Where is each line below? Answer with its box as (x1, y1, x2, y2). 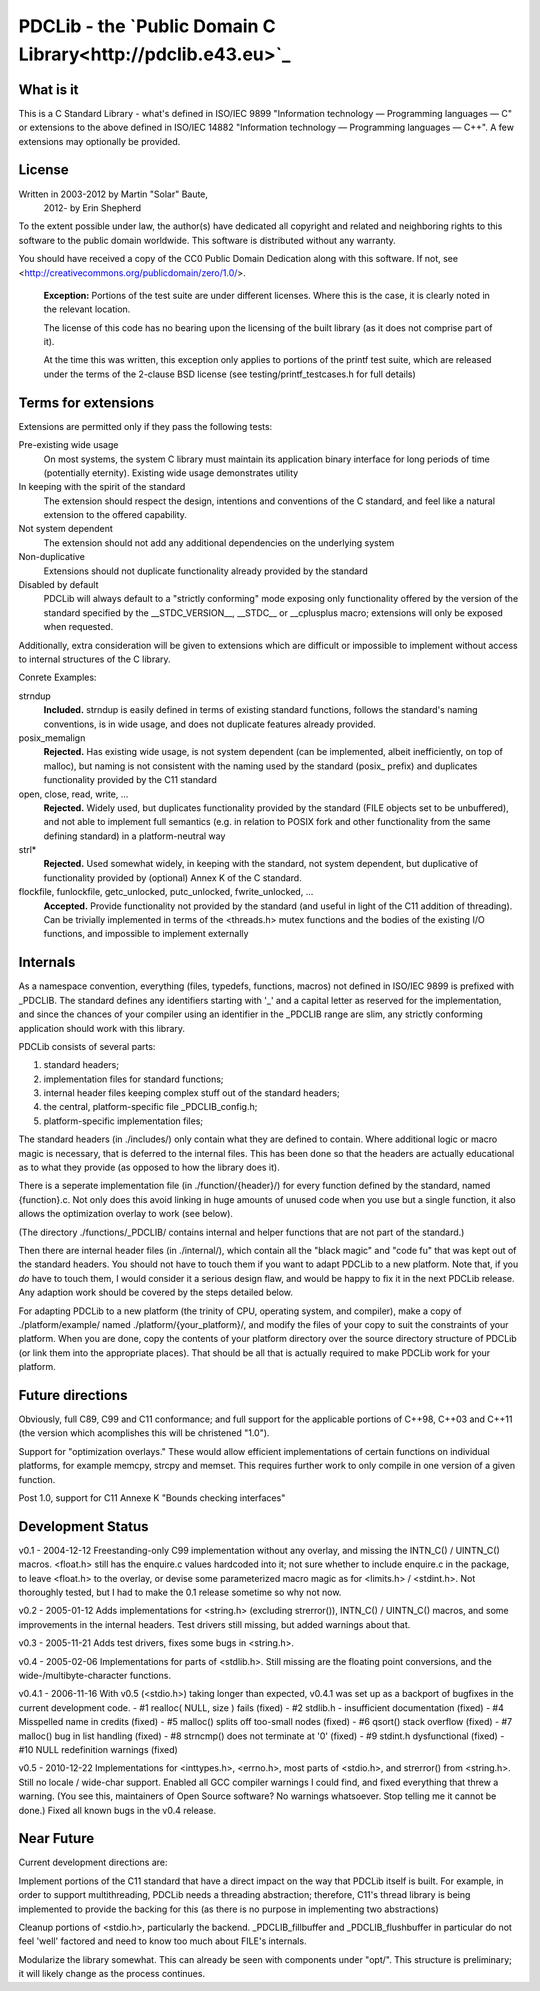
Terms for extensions (18, 394, 155, 411)
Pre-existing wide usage (18, 439, 119, 451)
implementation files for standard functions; (43, 1073, 224, 1085)
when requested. (43, 621, 114, 633)
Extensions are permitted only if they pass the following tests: (18, 420, 273, 432)
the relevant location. (43, 303, 131, 315)
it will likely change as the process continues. (18, 1968, 205, 1980)
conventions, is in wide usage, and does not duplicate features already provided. (43, 718, 377, 730)
